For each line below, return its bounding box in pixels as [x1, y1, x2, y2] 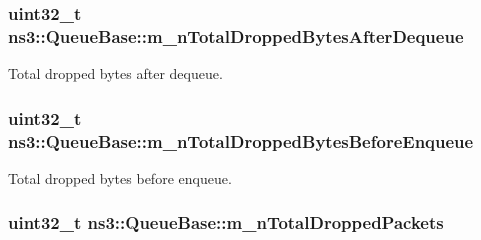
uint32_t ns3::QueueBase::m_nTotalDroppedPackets [8, 210, 444, 235]
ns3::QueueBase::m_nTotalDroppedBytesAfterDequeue [8, 23, 464, 48]
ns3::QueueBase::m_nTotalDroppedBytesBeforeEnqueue [8, 128, 474, 153]
